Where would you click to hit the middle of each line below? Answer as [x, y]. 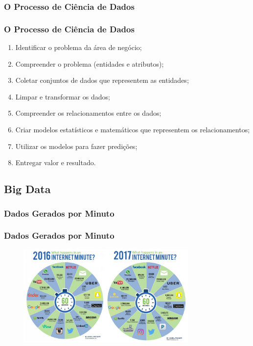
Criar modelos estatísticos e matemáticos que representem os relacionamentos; [133, 130]
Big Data [27, 189]
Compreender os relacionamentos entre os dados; [88, 113]
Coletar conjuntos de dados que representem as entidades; [102, 80]
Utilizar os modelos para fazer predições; [76, 146]
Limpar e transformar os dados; [63, 96]
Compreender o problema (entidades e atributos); [90, 63]
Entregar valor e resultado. [56, 162]
